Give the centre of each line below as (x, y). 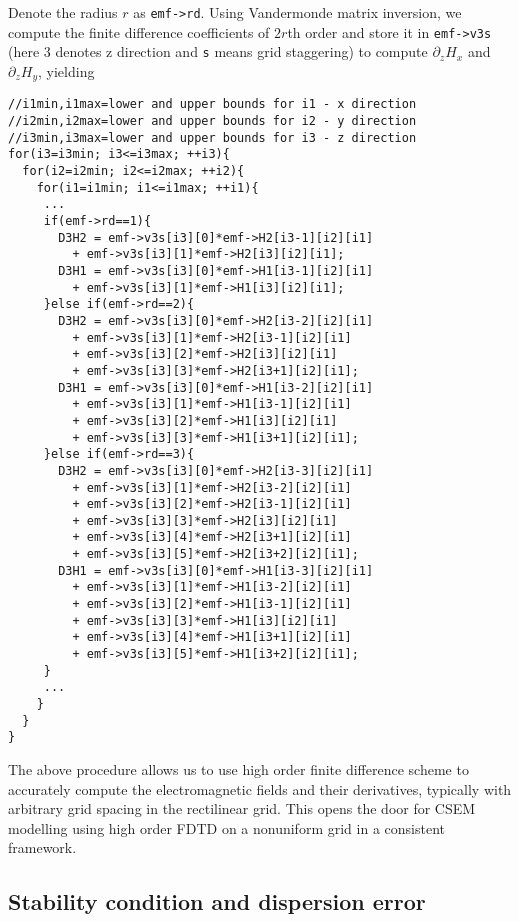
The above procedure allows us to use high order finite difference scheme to (238, 769)
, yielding (66, 70)
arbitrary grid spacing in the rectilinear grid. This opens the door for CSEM (242, 808)
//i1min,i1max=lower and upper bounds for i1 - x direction (212, 104)
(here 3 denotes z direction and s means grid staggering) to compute (218, 51)
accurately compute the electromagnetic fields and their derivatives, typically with (260, 788)
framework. (42, 847)
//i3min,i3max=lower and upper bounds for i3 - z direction (212, 137)
